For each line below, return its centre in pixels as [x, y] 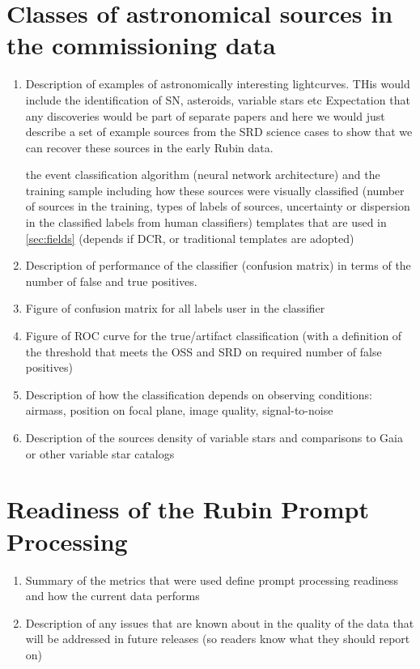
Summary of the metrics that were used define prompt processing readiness [212, 580]
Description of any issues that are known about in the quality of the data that [220, 622]
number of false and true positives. [111, 281]
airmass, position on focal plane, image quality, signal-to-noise [179, 410]
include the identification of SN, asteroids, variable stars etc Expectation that [218, 99]
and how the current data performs [112, 596]
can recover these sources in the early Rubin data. [149, 147]
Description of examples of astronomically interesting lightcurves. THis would [218, 84]
